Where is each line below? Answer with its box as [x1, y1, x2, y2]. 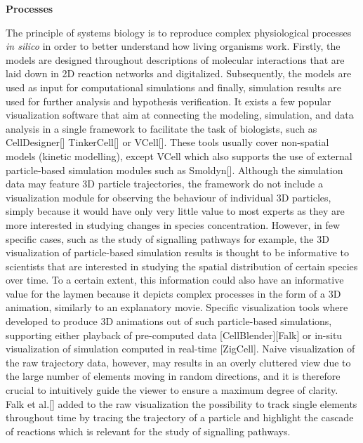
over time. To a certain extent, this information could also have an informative [6, 272, 344, 287]
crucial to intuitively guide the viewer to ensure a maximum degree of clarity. [6, 383, 338, 397]
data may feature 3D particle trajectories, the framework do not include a [6, 176, 324, 191]
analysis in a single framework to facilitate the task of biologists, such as [6, 121, 317, 135]
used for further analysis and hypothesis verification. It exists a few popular [6, 93, 331, 108]
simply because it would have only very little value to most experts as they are [6, 204, 345, 218]
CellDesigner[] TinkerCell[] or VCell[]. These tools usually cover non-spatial [6, 135, 329, 150]
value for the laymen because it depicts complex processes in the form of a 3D [6, 286, 341, 300]
